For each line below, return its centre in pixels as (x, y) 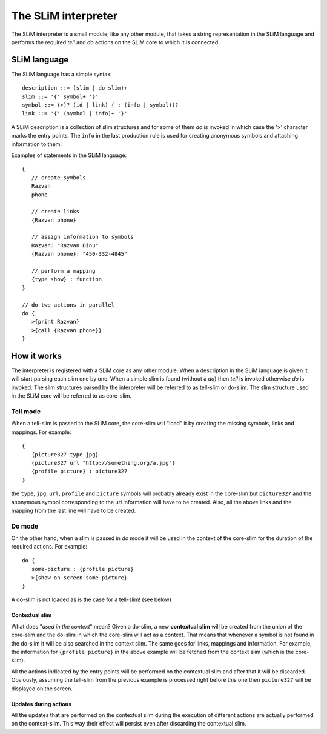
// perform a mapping (63, 271)
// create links (55, 212)
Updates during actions (41, 704)
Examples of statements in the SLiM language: (69, 155)
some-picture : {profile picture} (83, 569)
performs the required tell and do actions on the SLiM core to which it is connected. (116, 42)
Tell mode (26, 412)
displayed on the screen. (42, 689)
